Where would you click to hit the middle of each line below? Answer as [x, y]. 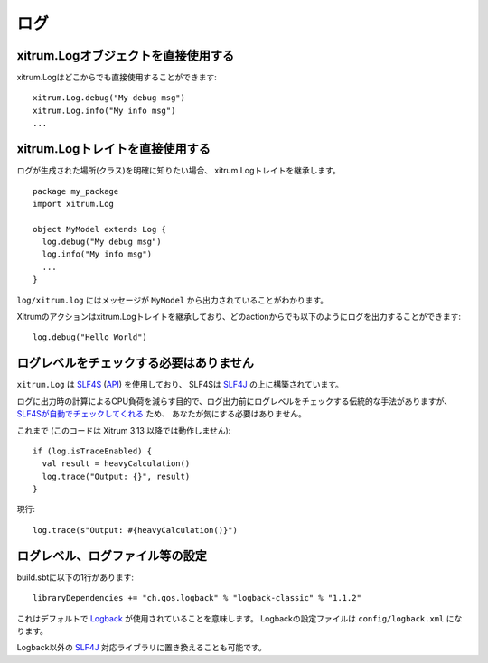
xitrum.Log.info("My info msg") [104, 110]
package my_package [76, 191]
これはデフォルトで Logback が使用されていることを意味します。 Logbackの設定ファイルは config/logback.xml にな [239, 618]
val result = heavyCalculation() [116, 464]
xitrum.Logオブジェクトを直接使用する [126, 56]
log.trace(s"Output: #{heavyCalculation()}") [136, 530]
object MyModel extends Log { [100, 229]
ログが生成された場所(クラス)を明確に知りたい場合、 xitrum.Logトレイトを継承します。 [178, 171]
